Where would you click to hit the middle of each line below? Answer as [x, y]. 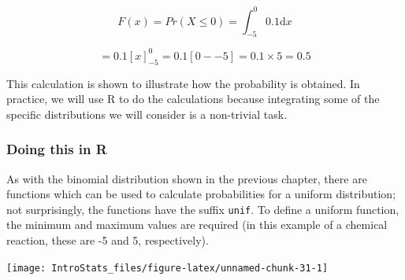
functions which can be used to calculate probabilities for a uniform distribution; [201, 194]
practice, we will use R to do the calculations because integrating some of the [193, 99]
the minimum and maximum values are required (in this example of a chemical [197, 225]
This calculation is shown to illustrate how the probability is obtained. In [183, 83]
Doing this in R [57, 149]
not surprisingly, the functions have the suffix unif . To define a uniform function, [203, 209]
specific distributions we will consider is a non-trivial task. [147, 114]
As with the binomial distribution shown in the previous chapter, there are [187, 178]
